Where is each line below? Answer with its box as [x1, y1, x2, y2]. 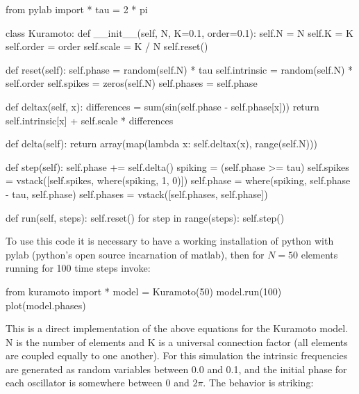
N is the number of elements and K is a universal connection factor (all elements [6, 334, 348, 349]
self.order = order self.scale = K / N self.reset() [6, 39, 208, 54]
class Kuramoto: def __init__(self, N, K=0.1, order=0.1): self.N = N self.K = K [6, 25, 354, 40]
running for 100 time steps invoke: [6, 261, 151, 275]
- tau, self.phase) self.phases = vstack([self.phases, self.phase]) [6, 186, 268, 201]
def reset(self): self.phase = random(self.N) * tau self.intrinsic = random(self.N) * [6, 62, 353, 76]
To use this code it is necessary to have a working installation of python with [6, 233, 334, 248]
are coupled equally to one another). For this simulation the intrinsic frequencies [6, 348, 348, 363]
